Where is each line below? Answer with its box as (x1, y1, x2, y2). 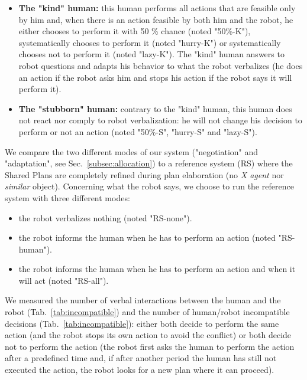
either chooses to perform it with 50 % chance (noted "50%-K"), (18, 25, 251, 37)
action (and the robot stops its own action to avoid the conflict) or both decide (5, 329, 292, 341)
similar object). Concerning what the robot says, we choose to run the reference (5, 180, 294, 192)
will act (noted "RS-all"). (18, 274, 109, 286)
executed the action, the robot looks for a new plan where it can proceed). (5, 363, 274, 376)
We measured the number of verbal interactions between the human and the (5, 294, 281, 306)
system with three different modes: (5, 191, 130, 204)
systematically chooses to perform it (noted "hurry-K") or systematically (18, 36, 281, 48)
